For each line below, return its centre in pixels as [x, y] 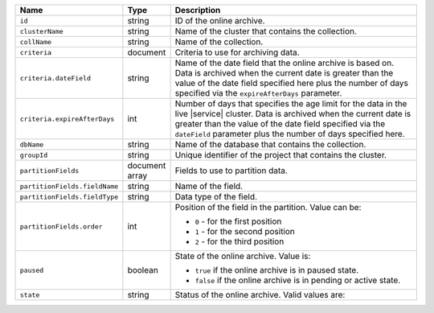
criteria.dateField [55, 78]
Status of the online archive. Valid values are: [260, 295]
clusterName [41, 31]
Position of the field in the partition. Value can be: [268, 207]
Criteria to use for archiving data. [237, 52]
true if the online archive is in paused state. [277, 270]
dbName [32, 144]
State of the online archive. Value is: [243, 256]
